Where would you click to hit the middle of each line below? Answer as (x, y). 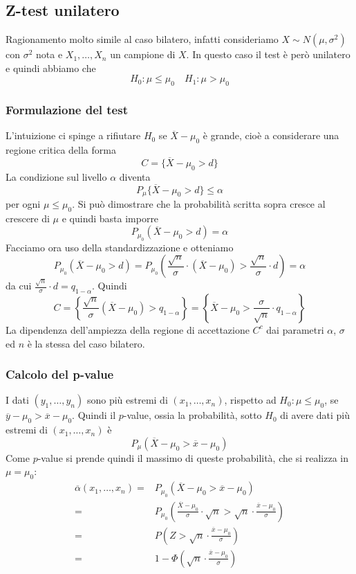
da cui (19, 286)
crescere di (28, 218)
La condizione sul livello (56, 176)
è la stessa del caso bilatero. (86, 343)
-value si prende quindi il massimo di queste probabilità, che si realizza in (193, 457)
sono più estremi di (127, 400)
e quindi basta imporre (110, 218)
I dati (17, 400)
